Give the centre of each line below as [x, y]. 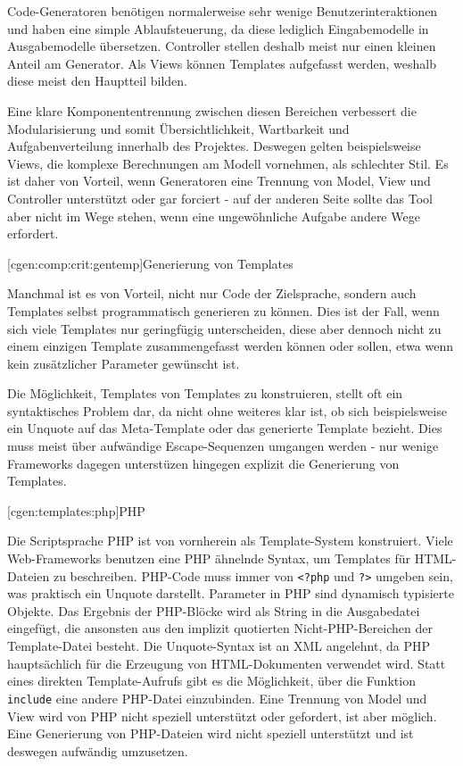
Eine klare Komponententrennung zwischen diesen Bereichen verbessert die [212, 110]
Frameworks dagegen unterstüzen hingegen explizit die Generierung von [203, 463]
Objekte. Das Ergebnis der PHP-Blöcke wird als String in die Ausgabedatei [214, 610]
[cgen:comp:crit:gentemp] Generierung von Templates [150, 263]
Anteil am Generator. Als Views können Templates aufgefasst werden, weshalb [222, 63]
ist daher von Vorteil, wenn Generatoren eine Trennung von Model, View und [219, 181]
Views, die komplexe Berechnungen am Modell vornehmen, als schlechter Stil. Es [228, 163]
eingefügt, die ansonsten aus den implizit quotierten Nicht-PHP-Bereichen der [220, 628]
